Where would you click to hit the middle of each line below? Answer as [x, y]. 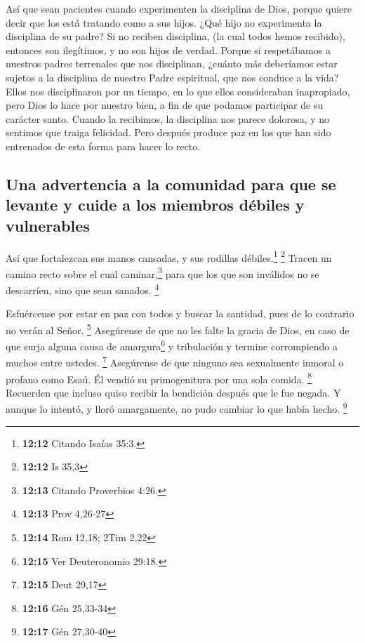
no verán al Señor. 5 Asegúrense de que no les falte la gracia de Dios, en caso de [178, 329]
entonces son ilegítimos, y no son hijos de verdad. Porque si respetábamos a [168, 49]
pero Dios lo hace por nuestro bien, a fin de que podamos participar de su [165, 105]
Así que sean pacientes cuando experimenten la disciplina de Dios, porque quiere [179, 8]
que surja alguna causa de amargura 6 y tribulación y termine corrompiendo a [172, 345]
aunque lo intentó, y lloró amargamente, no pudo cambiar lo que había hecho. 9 [177, 408]
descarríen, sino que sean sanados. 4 [82, 289]
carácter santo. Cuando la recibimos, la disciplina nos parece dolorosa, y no [168, 118]
